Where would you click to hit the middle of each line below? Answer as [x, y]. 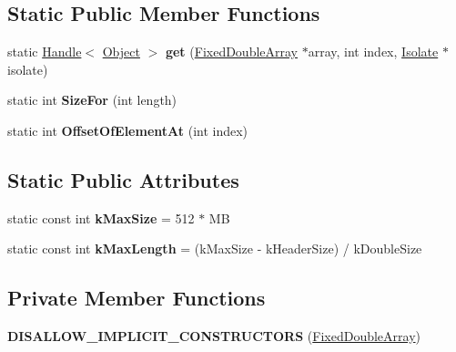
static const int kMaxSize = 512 [101, 217]
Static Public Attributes [123, 179]
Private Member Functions [137, 298]
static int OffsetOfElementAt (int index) [128, 130]
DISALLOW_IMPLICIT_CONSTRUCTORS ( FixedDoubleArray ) [214, 336]
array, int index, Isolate [373, 52]
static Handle [45, 52]
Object [121, 52]
